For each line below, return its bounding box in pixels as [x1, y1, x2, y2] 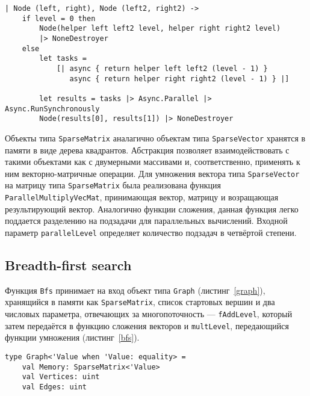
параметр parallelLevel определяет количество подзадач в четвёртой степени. [5, 226, 297, 238]
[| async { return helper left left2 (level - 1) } [56, 64, 268, 73]
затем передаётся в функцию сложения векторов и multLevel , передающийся [5, 319, 289, 332]
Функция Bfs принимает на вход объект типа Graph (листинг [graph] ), [5, 283, 265, 296]
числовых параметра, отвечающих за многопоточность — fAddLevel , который [5, 308, 293, 320]
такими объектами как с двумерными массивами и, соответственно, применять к [5, 155, 300, 168]
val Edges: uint [22, 382, 87, 391]
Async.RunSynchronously [5, 104, 100, 113]
